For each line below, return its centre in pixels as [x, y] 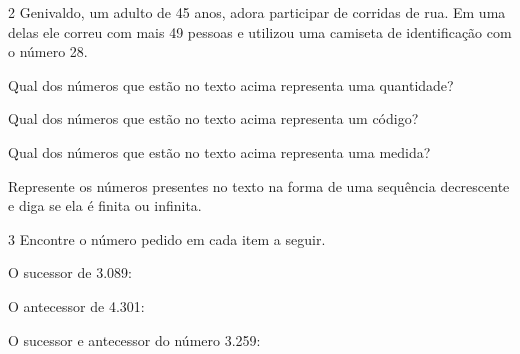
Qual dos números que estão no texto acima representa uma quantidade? [231, 84]
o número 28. [48, 51]
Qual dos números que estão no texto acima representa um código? [213, 118]
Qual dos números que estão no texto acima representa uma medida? [219, 151]
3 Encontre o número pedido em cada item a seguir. [167, 238]
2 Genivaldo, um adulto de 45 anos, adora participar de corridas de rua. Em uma [257, 12]
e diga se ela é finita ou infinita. [105, 205]
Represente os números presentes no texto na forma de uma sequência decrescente [259, 185]
